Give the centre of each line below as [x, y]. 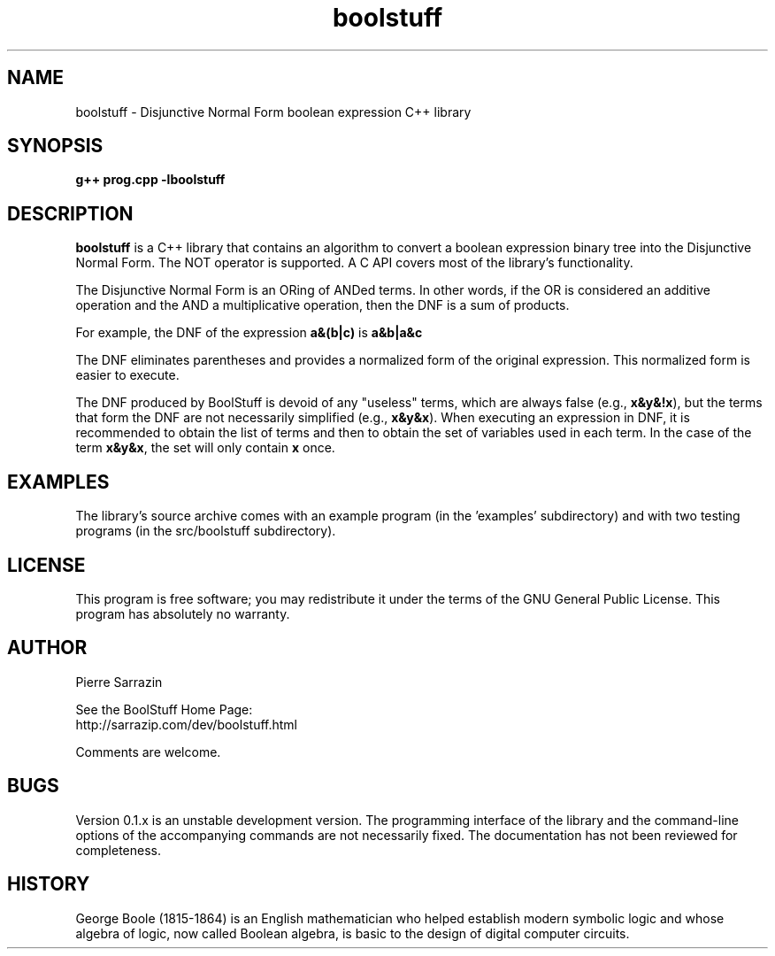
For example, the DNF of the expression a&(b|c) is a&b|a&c [249, 333]
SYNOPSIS [55, 146]
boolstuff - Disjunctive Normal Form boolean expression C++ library [273, 112]
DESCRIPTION [70, 213]
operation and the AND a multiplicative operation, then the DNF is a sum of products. [322, 305]
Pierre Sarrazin [119, 682]
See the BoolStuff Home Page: [164, 709]
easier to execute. [127, 375]
